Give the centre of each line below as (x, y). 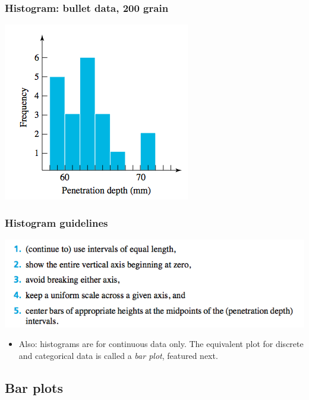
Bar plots (34, 387)
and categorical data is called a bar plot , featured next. (118, 355)
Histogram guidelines (56, 222)
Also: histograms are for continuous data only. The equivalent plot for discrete (161, 344)
